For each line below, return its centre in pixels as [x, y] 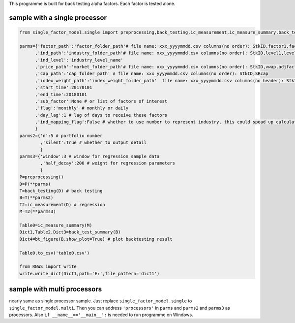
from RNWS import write [48, 267]
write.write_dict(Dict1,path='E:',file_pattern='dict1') [89, 274]
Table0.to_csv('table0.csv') [55, 253]
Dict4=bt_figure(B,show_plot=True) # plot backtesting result [96, 239]
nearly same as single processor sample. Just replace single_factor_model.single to [101, 301]
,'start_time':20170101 [64, 88]
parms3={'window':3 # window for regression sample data [89, 157]
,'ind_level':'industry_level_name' [79, 60]
